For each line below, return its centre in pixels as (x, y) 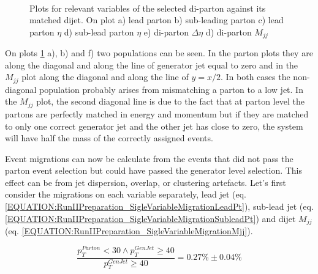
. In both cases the (256, 77)
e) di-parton (166, 31)
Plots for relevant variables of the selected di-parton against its (148, 8)
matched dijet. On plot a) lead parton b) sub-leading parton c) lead (157, 20)
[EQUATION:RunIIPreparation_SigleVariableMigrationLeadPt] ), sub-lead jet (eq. (159, 206)
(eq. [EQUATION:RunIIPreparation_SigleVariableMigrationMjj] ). (129, 231)
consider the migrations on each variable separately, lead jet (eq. (126, 194)
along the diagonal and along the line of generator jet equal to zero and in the (152, 65)
